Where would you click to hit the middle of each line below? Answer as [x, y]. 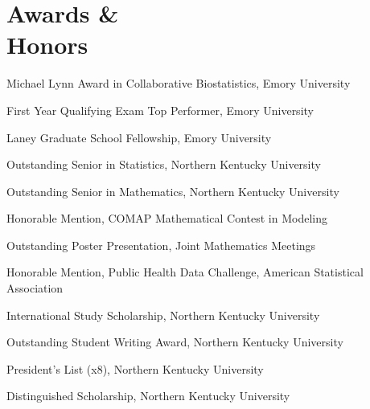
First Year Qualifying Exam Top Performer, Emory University [160, 110]
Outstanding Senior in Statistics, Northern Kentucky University [164, 164]
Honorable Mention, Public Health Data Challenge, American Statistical [185, 272]
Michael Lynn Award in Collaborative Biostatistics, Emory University [179, 83]
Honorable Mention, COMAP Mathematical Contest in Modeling [167, 218]
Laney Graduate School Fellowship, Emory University [139, 137]
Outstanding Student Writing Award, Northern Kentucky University [175, 342]
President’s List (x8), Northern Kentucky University [135, 368]
